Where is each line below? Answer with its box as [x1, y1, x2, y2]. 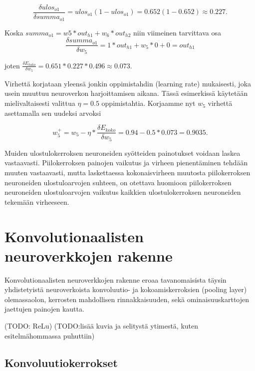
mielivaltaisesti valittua [4, 98, 75, 108]
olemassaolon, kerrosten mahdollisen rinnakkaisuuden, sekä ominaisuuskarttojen [4, 294, 250, 304]
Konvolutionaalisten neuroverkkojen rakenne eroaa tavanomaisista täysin [4, 274, 227, 285]
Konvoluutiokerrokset [4, 355, 118, 370]
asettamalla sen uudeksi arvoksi [4, 107, 101, 118]
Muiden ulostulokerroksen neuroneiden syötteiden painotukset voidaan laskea [4, 147, 241, 158]
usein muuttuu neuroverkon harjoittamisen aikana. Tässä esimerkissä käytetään [4, 88, 248, 98]
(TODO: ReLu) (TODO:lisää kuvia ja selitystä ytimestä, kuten [4, 321, 199, 331]
